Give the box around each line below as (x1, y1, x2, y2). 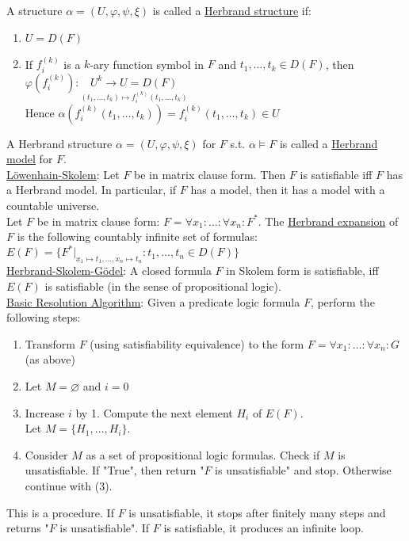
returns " (6, 520, 49, 536)
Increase (25, 404, 65, 421)
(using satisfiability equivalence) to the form (90, 335, 304, 352)
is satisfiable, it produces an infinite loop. (163, 520, 364, 536)
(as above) (25, 351, 75, 368)
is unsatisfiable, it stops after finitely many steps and (128, 504, 386, 520)
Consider (25, 446, 68, 463)
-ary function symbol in (90, 55, 204, 72)
